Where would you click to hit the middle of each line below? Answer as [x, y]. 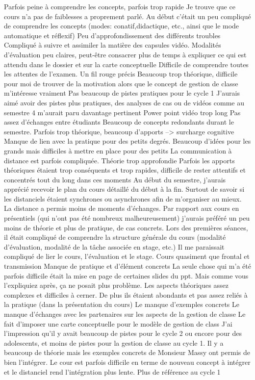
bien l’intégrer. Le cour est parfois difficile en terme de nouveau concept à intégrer [127, 362]
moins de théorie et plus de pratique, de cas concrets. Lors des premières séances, [126, 227]
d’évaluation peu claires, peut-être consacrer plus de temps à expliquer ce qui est [125, 54]
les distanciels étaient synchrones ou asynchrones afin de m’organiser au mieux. [123, 198]
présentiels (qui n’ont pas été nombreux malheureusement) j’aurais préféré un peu [127, 218]
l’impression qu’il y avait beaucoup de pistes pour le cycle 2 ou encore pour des [123, 333]
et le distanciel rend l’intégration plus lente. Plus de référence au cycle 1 [112, 371]
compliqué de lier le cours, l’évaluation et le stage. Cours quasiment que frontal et [127, 256]
